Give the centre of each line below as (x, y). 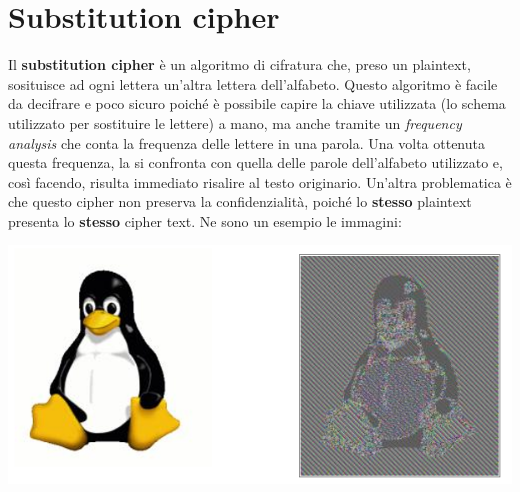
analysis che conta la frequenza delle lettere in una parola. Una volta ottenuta (246, 142)
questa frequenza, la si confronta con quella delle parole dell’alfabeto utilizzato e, (255, 162)
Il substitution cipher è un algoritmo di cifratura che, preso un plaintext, (239, 64)
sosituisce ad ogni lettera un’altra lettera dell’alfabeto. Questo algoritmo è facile (253, 83)
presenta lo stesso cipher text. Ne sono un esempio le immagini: (205, 220)
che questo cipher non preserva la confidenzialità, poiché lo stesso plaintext (240, 201)
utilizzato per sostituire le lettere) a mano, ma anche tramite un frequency (235, 122)
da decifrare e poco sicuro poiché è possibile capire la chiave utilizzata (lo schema (257, 103)
